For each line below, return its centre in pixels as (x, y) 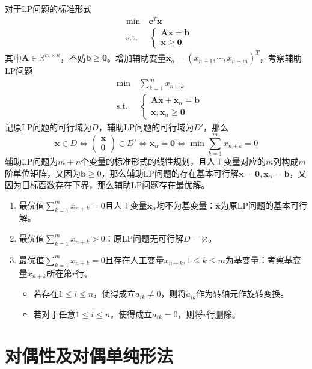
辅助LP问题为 (32, 161)
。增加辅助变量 (137, 57)
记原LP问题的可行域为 (48, 127)
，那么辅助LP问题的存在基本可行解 (170, 173)
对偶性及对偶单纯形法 (89, 355)
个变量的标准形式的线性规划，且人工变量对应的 (173, 161)
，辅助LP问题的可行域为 (146, 127)
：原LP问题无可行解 (144, 238)
